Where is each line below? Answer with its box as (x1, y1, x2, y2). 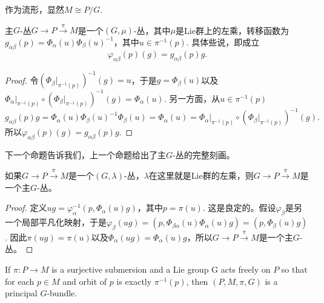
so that (281, 263, 308, 276)
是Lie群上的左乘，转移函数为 (176, 24, 289, 36)
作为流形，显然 (5, 3, 64, 15)
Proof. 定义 (5, 201, 47, 214)
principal (5, 287, 38, 299)
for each (5, 275, 35, 287)
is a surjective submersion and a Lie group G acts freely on (51, 263, 271, 276)
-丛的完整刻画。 (173, 148, 235, 161)
